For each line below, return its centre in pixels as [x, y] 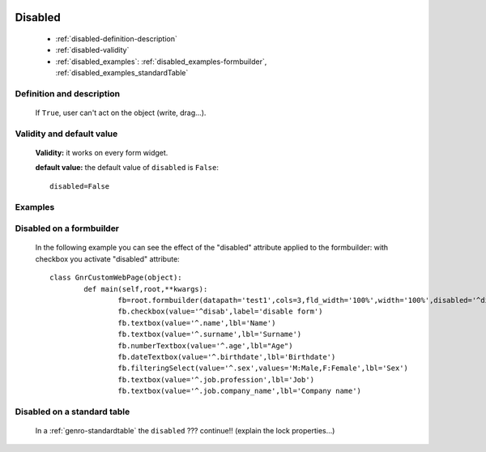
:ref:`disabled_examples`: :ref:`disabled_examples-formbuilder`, [161, 62]
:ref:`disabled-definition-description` [117, 39]
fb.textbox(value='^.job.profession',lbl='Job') [216, 380]
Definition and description [68, 93]
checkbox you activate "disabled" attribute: [107, 258]
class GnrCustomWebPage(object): [116, 278]
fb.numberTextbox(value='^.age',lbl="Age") [205, 345]
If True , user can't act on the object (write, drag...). [121, 113]
